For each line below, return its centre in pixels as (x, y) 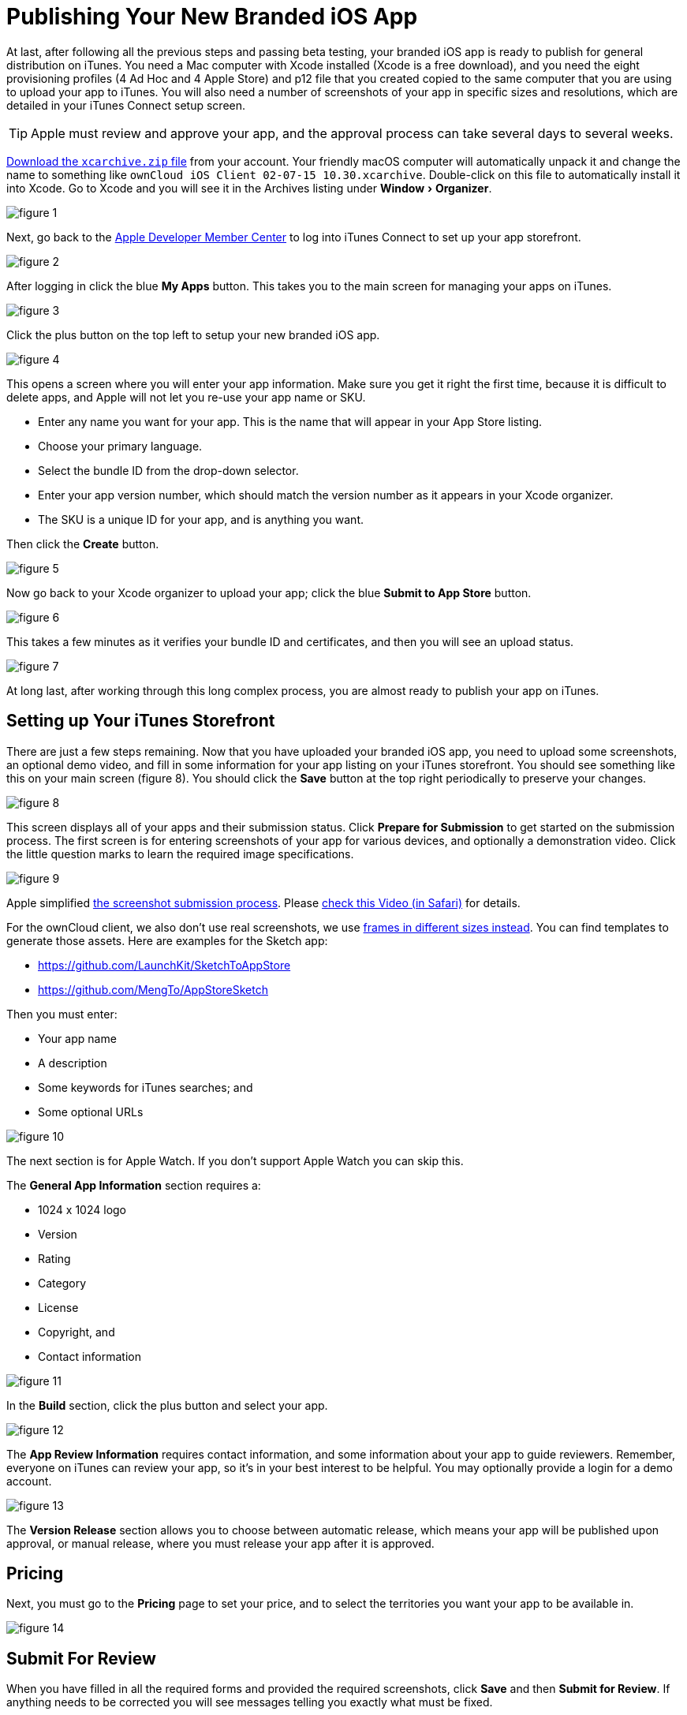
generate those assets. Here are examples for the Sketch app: (167, 940)
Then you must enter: (62, 1014)
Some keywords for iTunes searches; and (146, 1087)
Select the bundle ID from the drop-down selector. (168, 470)
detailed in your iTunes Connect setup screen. (126, 105)
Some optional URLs (91, 1112)
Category (62, 1283)
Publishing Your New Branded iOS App (212, 17)
